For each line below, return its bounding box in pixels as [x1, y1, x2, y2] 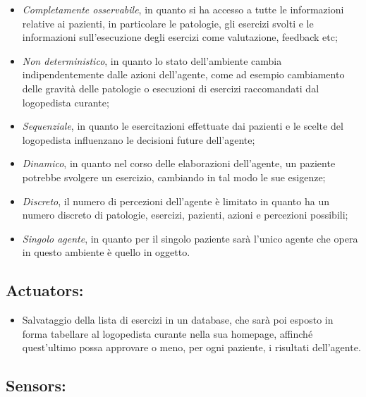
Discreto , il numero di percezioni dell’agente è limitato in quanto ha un [22, 193, 329, 208]
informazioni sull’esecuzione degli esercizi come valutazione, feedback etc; [22, 30, 338, 44]
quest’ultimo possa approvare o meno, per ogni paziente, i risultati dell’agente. [22, 340, 361, 355]
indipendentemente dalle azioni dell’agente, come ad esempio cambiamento [22, 67, 345, 82]
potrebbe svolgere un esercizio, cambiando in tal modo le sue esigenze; [22, 169, 326, 184]
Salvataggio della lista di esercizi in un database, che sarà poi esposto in [22, 312, 334, 327]
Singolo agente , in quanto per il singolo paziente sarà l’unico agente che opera [22, 231, 358, 245]
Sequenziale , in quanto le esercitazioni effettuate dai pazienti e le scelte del [22, 118, 343, 133]
